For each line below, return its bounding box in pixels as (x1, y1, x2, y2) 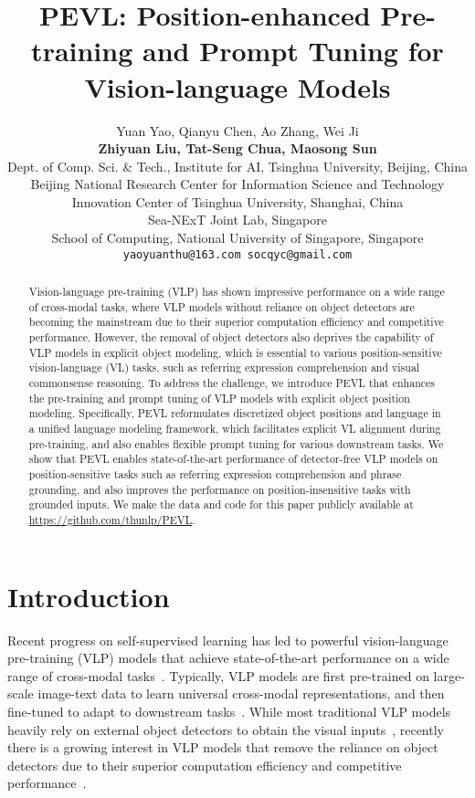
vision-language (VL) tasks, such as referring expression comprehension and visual (28, 360, 420, 375)
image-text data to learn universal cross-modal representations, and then (37, 684, 445, 703)
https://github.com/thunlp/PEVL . (28, 511, 195, 527)
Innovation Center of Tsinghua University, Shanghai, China (71, 192, 404, 211)
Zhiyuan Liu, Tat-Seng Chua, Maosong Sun (98, 139, 377, 158)
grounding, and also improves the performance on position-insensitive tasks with (28, 481, 411, 497)
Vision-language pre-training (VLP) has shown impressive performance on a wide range (28, 284, 445, 299)
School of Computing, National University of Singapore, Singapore (51, 228, 424, 247)
